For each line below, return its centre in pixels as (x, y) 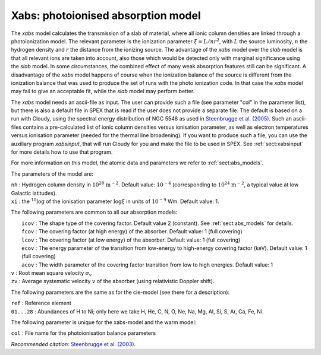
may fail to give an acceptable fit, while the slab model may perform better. (103, 91)
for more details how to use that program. (62, 152)
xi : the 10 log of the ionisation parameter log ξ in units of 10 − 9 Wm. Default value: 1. (115, 201)
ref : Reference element (41, 303)
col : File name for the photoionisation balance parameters (84, 333)
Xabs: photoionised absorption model (106, 15)
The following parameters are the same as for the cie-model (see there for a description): (120, 292)
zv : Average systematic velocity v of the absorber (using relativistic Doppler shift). (113, 281)
